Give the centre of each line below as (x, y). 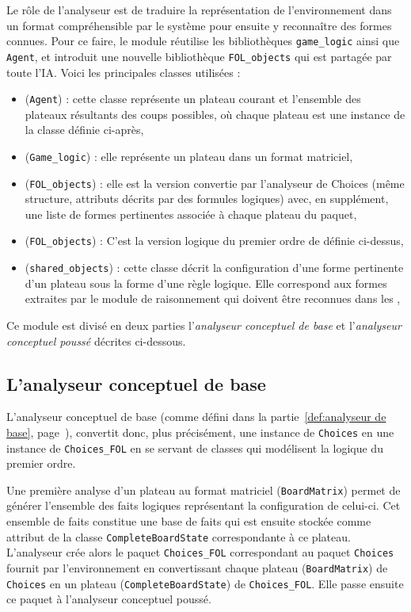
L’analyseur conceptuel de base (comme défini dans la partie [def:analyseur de (196, 417)
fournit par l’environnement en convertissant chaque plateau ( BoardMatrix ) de (197, 567)
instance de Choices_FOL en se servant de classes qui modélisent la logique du (195, 448)
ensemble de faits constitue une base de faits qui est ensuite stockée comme (189, 521)
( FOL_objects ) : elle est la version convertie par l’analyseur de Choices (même (215, 183)
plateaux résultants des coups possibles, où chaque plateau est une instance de (215, 114)
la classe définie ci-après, (84, 130)
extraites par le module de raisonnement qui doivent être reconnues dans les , (213, 298)
